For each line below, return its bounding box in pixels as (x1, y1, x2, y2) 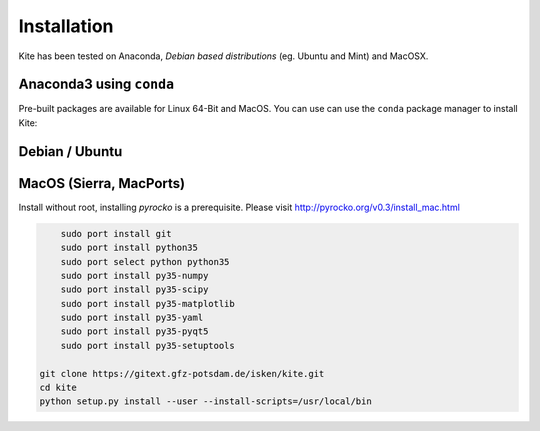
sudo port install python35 (60, 242, 199, 254)
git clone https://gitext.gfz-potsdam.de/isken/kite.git (39, 368, 325, 379)
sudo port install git (60, 228, 172, 239)
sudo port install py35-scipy (60, 284, 209, 295)
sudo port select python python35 (60, 256, 230, 267)
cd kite (39, 382, 77, 394)
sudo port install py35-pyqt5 (60, 326, 209, 337)
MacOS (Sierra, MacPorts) (18, 175, 185, 192)
